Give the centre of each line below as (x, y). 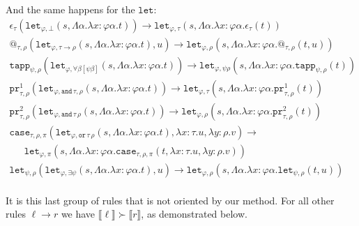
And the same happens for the (70, 9)
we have (78, 214)
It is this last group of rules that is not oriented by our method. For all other (170, 200)
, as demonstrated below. (194, 214)
